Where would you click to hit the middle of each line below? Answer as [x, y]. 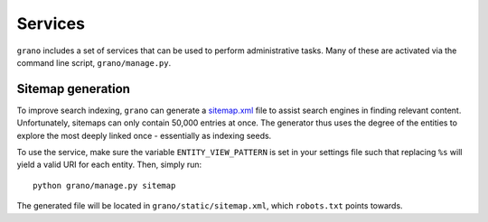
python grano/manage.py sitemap [104, 185]
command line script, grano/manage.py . [94, 62]
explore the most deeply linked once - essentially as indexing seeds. [144, 135]
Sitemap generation [74, 89]
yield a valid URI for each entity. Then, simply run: [109, 165]
